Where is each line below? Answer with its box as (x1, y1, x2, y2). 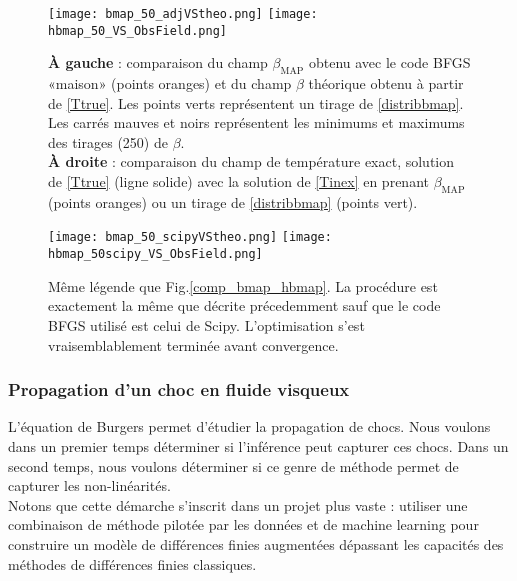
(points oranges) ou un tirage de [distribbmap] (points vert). (48, 191, 418, 212)
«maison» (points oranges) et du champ (48, 73, 292, 94)
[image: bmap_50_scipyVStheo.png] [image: (48, 230, 332, 245)
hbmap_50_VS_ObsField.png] (48, 23, 227, 38)
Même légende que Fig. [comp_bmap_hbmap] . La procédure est (48, 275, 438, 296)
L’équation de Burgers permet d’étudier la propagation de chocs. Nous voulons (8, 416, 491, 437)
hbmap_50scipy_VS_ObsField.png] (48, 247, 263, 262)
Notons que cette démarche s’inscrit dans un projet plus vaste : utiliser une (8, 494, 468, 515)
